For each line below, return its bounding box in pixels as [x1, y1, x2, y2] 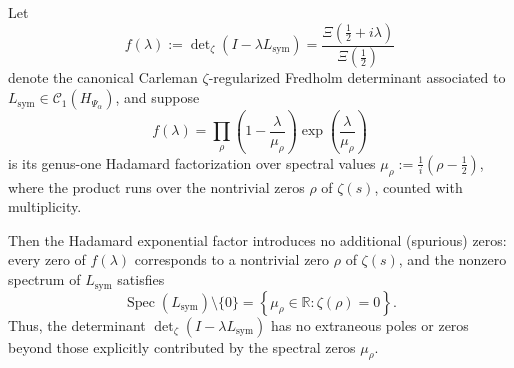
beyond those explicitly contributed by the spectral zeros [8, 336, 356, 357]
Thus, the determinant [8, 314, 146, 335]
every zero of [8, 249, 86, 270]
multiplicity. [8, 196, 82, 217]
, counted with [374, 176, 463, 197]
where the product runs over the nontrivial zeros [8, 176, 305, 197]
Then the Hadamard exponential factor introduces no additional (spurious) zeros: [8, 229, 507, 250]
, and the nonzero [398, 249, 507, 270]
